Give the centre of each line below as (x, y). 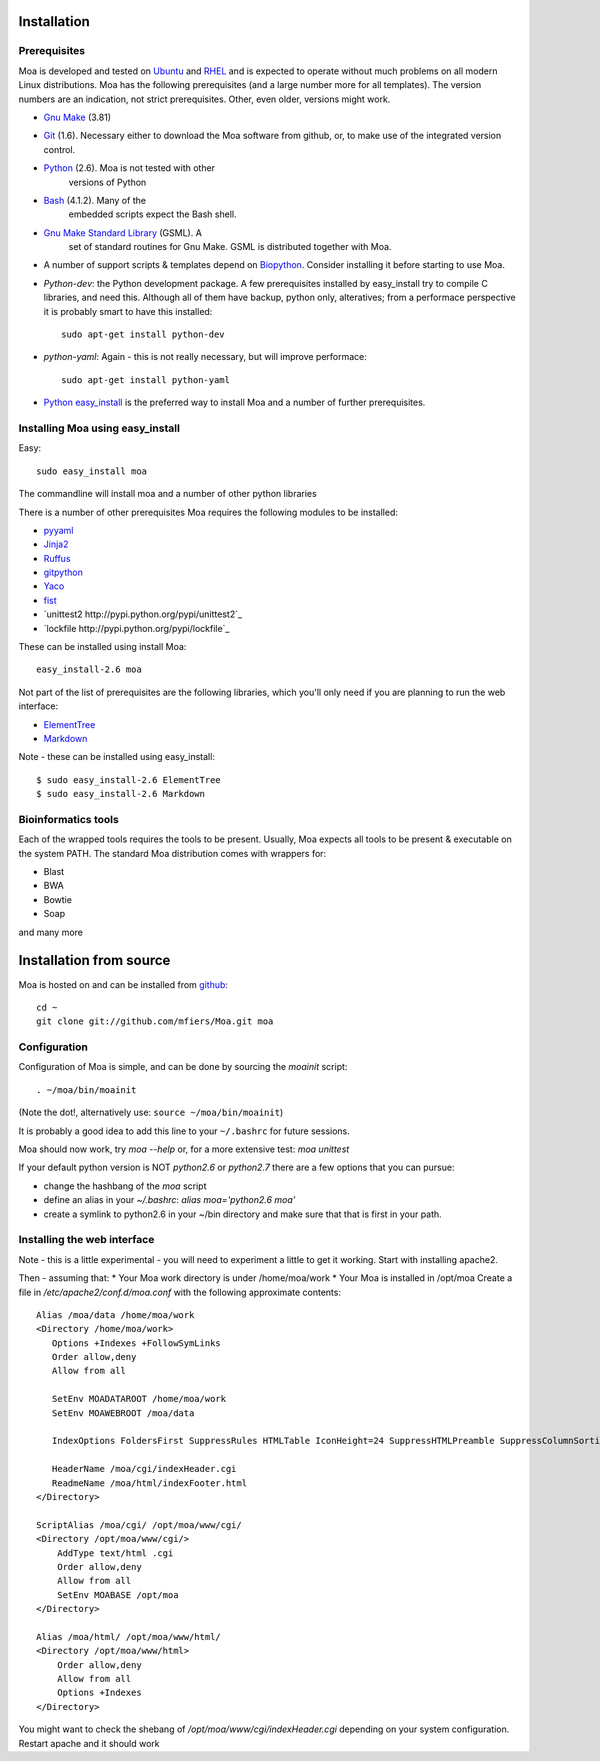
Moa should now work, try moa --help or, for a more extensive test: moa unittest (184, 1149)
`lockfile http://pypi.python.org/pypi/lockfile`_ (136, 628)
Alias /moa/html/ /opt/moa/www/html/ (129, 1636)
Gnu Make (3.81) (77, 117)
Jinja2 (56, 544)
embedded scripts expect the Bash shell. (152, 214)
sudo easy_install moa (92, 471)
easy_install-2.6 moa (89, 669)
